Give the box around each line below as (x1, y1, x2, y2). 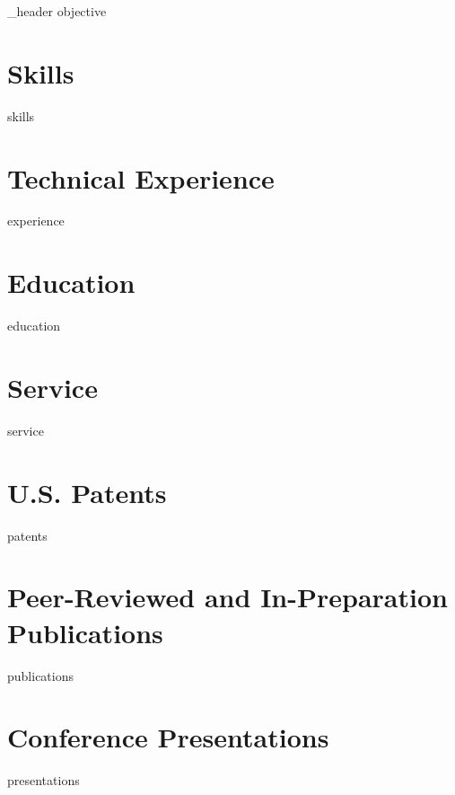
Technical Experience (7, 159, 275, 196)
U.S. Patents (7, 473, 167, 510)
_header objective (7, 2, 107, 20)
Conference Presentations (7, 719, 329, 755)
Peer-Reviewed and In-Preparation (7, 579, 448, 615)
